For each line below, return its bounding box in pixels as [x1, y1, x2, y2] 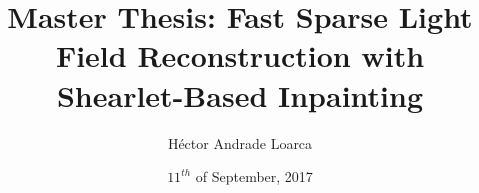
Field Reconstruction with [55, 35, 425, 76]
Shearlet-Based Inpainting [56, 74, 424, 115]
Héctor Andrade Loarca [167, 132, 313, 153]
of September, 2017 [195, 166, 313, 187]
